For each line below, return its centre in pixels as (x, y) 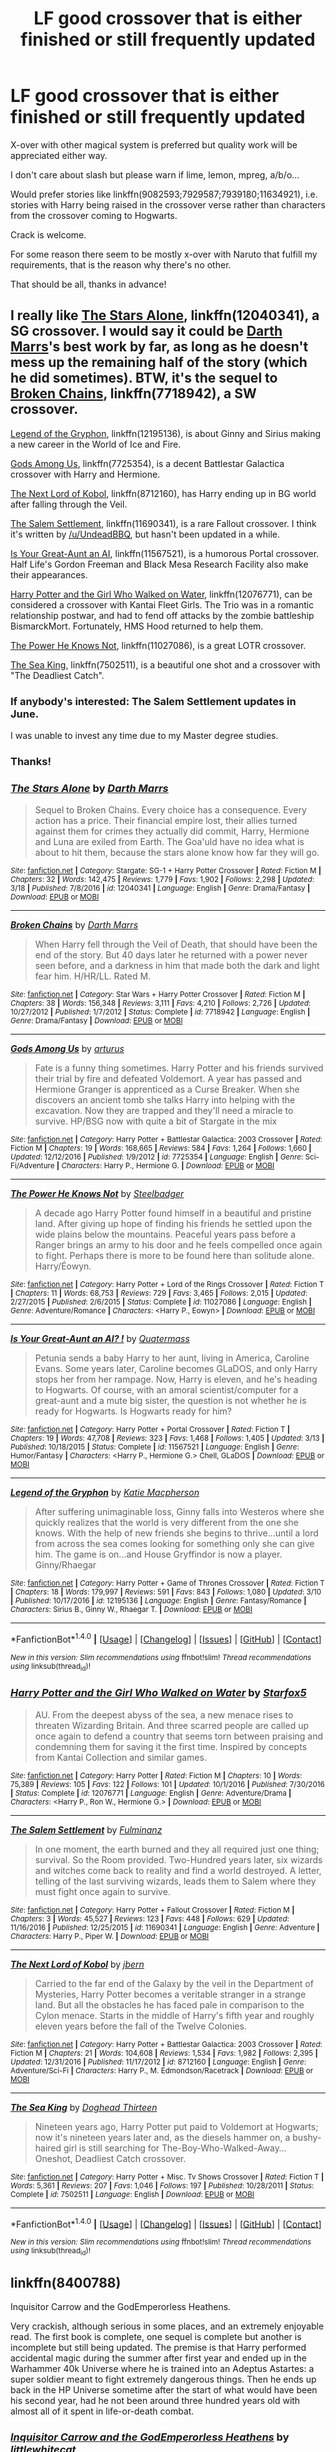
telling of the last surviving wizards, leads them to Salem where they (175, 1881)
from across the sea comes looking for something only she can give (174, 1544)
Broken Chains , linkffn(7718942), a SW (133, 393)
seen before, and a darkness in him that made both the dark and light (177, 966)
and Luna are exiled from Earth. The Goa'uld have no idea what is (169, 842)
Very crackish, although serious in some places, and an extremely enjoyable (167, 2326)
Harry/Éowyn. (63, 1266)
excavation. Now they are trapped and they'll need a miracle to (164, 1111)
